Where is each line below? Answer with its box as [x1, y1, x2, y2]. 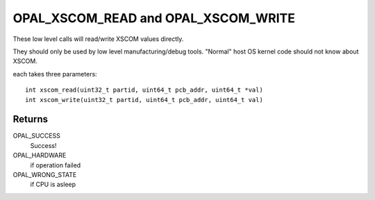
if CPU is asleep [30, 181, 76, 189]
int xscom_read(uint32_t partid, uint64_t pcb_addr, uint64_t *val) [25, 86, 263, 94]
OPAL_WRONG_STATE [12, 170, 77, 178]
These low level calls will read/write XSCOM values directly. [12, 35, 184, 43]
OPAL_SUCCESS [12, 132, 60, 140]
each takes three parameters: [12, 69, 97, 78]
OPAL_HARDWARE [12, 151, 67, 160]
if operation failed [30, 160, 81, 169]
